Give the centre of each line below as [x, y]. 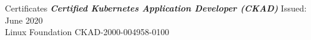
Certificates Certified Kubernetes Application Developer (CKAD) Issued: [156, 8]
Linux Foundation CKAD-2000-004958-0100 [87, 32]
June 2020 [24, 20]
